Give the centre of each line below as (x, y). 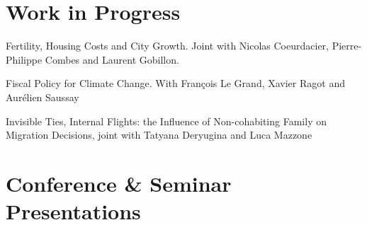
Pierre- (347, 46)
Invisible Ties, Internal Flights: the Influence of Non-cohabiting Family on (166, 121)
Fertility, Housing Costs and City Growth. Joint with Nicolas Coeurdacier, (167, 46)
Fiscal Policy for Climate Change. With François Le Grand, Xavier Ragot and (175, 83)
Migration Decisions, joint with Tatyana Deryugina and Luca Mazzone (159, 135)
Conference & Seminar (119, 183)
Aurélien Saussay (43, 97)
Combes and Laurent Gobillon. (112, 59)
